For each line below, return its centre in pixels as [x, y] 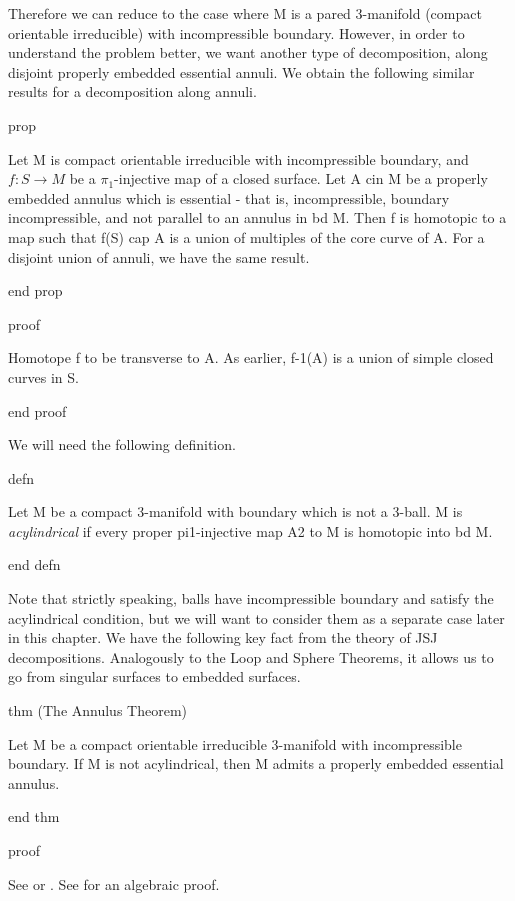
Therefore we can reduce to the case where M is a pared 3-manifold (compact [245, 13]
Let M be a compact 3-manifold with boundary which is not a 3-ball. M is [235, 511]
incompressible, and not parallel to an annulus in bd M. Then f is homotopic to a [257, 217]
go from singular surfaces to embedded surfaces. [154, 676]
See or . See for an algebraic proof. [114, 883]
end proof [37, 410]
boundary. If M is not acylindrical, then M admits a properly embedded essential [256, 763]
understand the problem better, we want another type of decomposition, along [248, 52]
